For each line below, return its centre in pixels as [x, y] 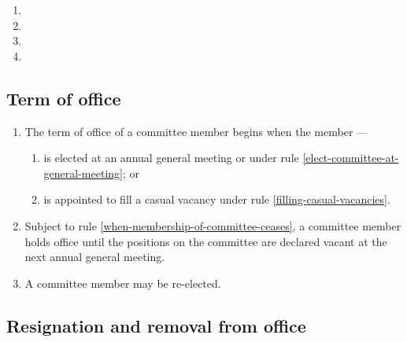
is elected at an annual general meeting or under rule [171, 158]
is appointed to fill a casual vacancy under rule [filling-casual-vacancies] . [217, 199]
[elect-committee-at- [351, 158]
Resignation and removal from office [156, 325]
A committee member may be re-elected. [123, 283]
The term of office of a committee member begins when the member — [196, 131]
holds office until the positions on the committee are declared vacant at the [206, 241]
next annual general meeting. [95, 257]
